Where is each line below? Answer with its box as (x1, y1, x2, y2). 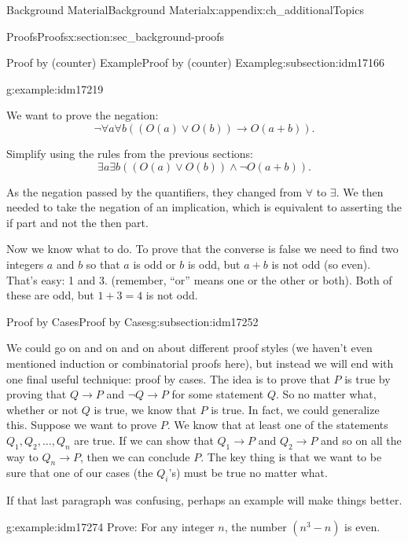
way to (6, 448, 39, 464)
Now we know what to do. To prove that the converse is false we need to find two (6, 240, 399, 257)
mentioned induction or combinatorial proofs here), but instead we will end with (6, 354, 394, 371)
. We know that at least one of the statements (167, 416, 388, 433)
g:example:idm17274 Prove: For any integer (6, 518, 215, 534)
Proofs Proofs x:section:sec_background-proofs (6, 28, 225, 44)
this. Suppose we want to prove (6, 416, 157, 433)
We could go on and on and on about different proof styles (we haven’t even (6, 339, 373, 356)
